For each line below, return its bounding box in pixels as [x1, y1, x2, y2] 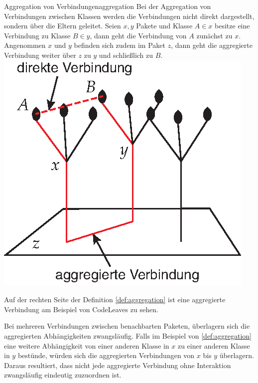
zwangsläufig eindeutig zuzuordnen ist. [4, 370, 122, 380]
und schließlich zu [99, 49, 153, 60]
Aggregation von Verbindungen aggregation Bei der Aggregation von [4, 1, 211, 11]
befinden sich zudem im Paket [74, 40, 165, 50]
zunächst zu [196, 30, 233, 40]
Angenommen [4, 40, 46, 50]
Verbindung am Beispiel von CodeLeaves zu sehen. [4, 304, 158, 314]
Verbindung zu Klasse [4, 30, 71, 40]
